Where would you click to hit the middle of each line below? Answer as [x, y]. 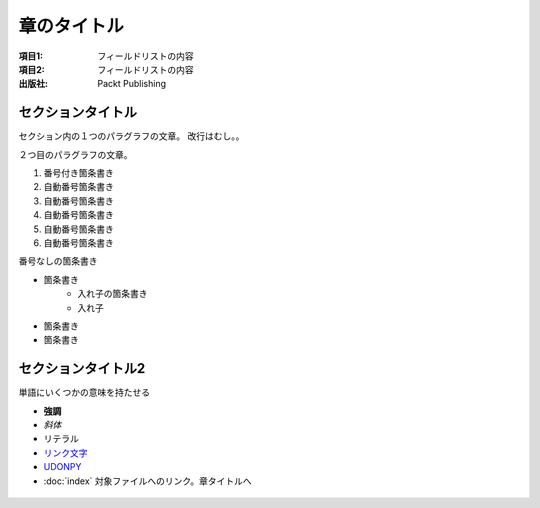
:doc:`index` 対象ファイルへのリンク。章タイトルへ [147, 481]
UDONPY [62, 467]
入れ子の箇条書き [112, 294]
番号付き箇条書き [78, 173]
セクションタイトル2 [82, 368]
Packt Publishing [132, 84]
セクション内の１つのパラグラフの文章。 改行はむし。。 [131, 136]
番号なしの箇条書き [58, 261]
